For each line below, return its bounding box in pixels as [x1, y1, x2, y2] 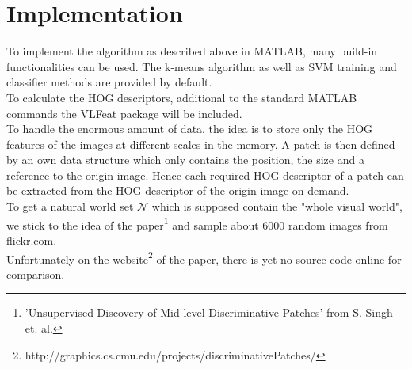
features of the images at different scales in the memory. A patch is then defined [6, 135, 395, 152]
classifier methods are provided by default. [6, 74, 212, 90]
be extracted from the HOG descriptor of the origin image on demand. [6, 182, 349, 199]
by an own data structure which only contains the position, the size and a [6, 151, 364, 168]
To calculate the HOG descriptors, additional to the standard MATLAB [6, 89, 357, 105]
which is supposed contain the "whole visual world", [151, 198, 402, 215]
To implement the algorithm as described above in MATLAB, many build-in [6, 43, 378, 59]
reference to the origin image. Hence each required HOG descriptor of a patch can [6, 166, 404, 183]
